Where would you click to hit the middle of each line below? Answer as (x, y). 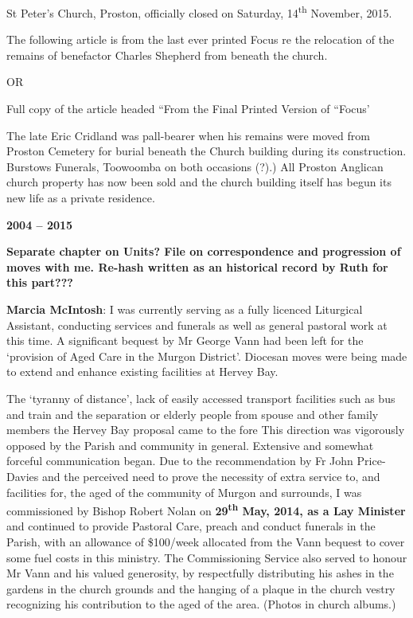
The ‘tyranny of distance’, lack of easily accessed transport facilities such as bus (201, 398)
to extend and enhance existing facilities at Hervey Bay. (142, 372)
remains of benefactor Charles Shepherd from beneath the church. (167, 55)
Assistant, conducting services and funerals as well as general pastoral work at (197, 325)
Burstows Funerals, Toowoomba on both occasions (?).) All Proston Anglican (195, 166)
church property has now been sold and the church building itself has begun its (199, 182)
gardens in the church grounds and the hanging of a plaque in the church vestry (201, 588)
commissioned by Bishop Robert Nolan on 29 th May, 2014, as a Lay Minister (206, 509)
